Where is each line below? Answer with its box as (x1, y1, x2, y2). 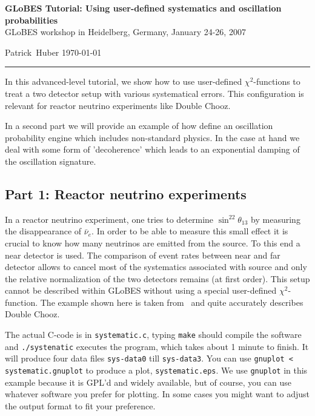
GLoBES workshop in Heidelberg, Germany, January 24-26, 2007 (5, 25, 246, 38)
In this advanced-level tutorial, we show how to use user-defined (5, 75, 242, 88)
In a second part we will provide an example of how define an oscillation (5, 119, 273, 132)
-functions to (253, 75, 300, 88)
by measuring (251, 213, 300, 225)
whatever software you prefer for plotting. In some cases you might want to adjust (5, 388, 310, 400)
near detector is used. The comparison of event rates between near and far (5, 248, 280, 261)
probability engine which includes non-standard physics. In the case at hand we (5, 131, 300, 144)
